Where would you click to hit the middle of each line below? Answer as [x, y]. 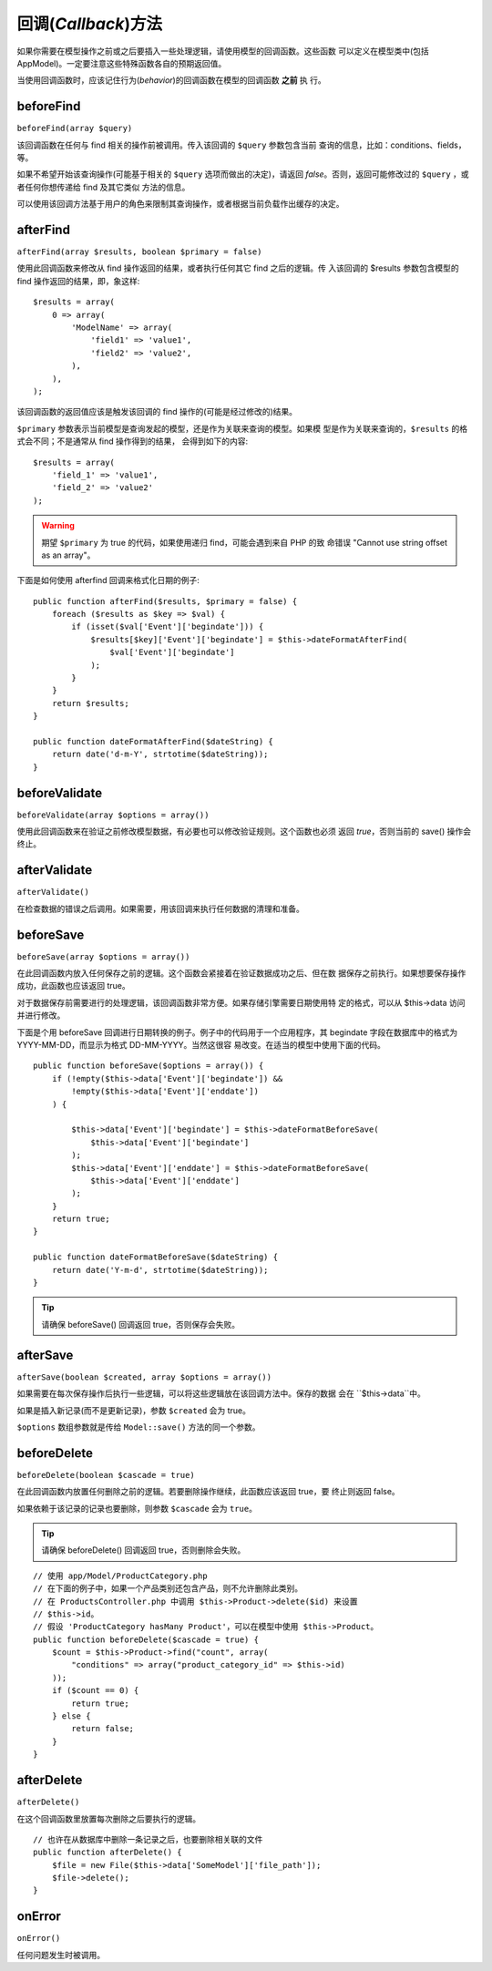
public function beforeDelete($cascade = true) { [146, 1639]
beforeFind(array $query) [75, 128]
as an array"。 [68, 555]
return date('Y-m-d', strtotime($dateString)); [160, 1270]
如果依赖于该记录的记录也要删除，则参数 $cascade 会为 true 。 [137, 1508]
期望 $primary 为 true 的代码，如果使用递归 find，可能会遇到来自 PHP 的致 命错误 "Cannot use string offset [245, 542]
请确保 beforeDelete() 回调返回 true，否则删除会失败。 [143, 1550]
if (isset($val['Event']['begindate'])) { [168, 627]
